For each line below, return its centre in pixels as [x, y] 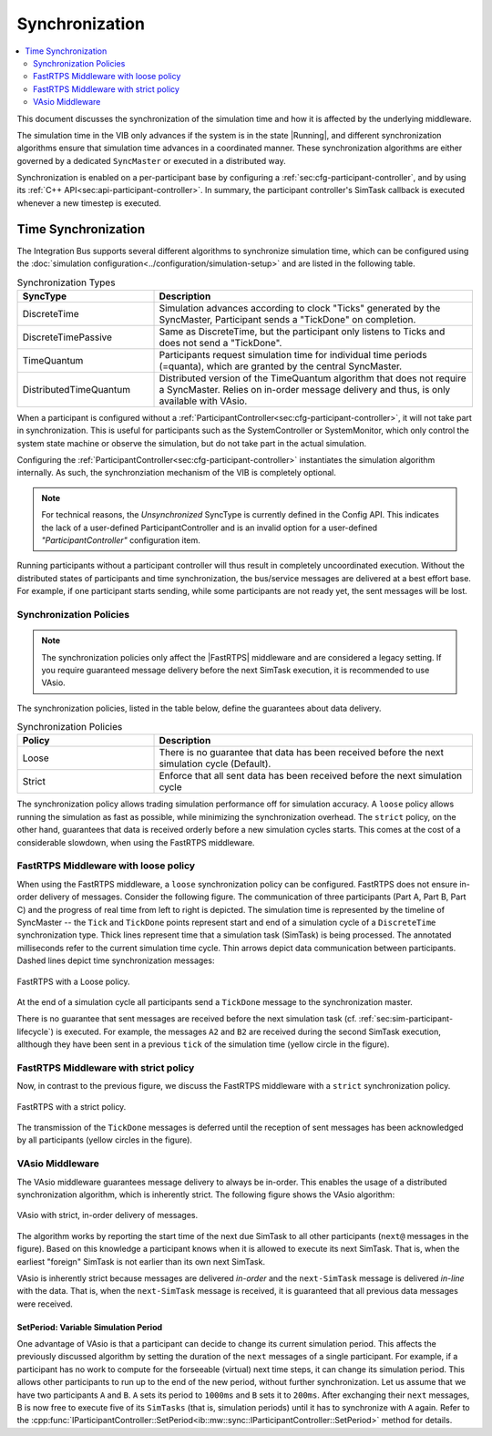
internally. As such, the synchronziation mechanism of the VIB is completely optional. [176, 473]
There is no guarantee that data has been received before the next [301, 753]
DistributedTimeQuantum [77, 389]
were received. [45, 1304]
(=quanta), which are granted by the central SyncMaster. [281, 366]
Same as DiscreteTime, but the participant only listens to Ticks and [302, 331]
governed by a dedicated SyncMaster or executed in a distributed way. [151, 160]
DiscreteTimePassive [67, 337]
